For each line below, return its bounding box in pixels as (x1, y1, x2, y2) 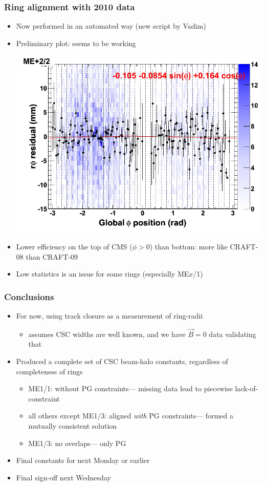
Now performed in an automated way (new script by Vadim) (16, 20, 206, 31)
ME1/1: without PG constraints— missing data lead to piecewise (28, 383, 233, 394)
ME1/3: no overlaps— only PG (28, 437, 126, 448)
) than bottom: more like (149, 241, 228, 252)
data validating (209, 328, 256, 339)
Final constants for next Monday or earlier (16, 455, 150, 466)
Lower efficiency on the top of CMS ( (16, 241, 132, 252)
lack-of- (235, 383, 258, 394)
